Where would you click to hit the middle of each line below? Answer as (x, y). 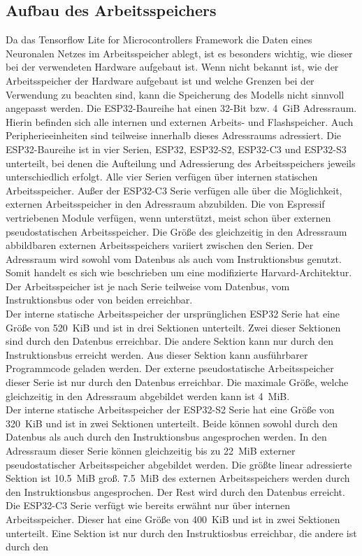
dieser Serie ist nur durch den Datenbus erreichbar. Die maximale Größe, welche (177, 382)
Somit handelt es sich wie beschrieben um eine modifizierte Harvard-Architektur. (179, 272)
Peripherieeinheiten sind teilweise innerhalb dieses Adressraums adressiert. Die (174, 135)
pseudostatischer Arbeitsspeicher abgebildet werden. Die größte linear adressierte (179, 464)
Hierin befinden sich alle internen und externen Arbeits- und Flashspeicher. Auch (180, 121)
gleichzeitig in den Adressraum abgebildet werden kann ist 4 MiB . (148, 395)
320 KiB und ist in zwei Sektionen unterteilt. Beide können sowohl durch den (172, 423)
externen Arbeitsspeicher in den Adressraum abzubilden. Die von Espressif (165, 204)
